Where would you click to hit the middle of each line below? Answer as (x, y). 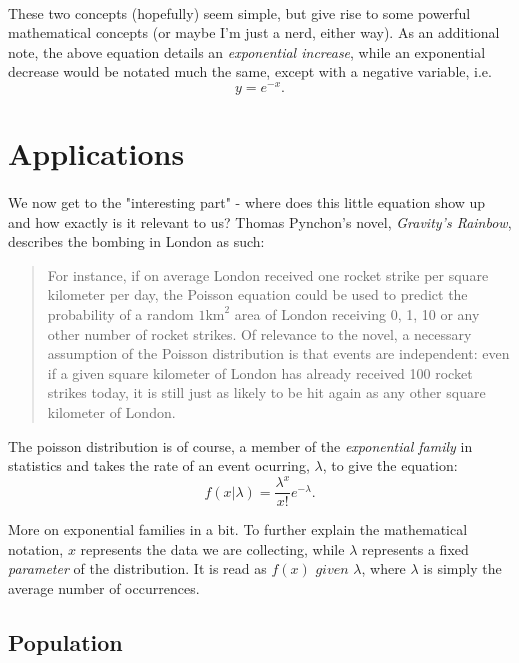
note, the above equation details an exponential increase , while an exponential (247, 51)
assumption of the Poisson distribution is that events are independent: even (278, 353)
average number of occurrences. (104, 588)
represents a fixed (415, 548)
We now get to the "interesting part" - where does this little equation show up (247, 202)
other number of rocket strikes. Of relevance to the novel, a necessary (259, 333)
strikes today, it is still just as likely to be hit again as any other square (266, 392)
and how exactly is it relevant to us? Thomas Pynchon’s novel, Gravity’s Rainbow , (260, 221)
